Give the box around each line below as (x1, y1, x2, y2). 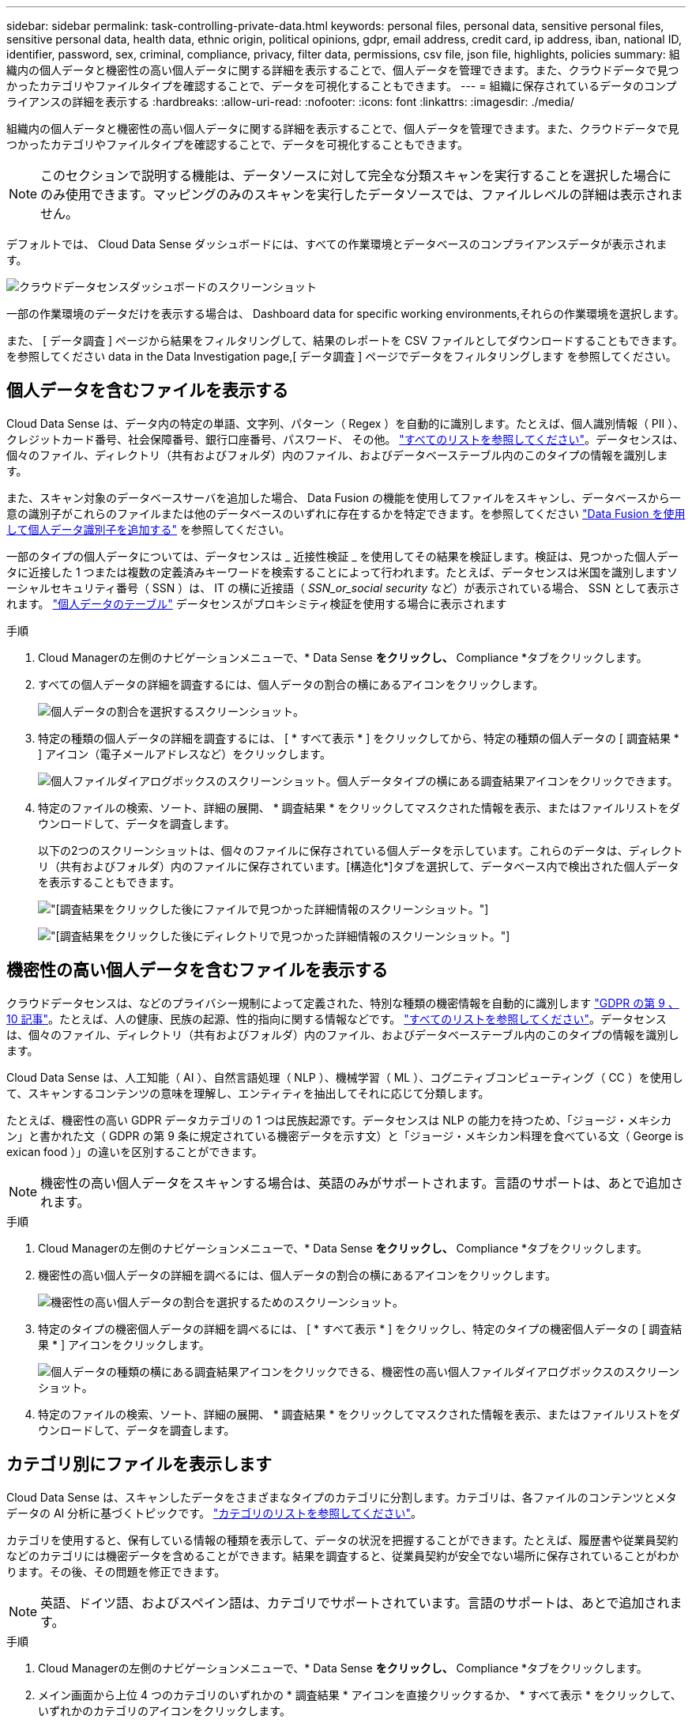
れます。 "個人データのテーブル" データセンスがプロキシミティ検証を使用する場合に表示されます (6, 596, 507, 610)
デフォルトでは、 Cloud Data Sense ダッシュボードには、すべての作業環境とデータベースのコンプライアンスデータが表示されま (6, 237, 668, 251)
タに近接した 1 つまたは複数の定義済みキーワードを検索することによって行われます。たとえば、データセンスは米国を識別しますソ (6, 565, 679, 579)
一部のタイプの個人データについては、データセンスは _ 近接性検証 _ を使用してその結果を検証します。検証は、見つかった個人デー (6, 549, 679, 563)
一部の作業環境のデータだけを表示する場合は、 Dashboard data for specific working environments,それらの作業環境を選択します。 (6, 307, 685, 320)
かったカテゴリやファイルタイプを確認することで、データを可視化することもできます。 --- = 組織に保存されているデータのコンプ (6, 79, 677, 93)
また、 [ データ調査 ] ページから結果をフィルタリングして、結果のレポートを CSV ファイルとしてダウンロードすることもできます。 (6, 334, 683, 347)
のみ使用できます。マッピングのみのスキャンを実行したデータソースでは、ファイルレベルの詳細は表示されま (40, 187, 683, 202)
